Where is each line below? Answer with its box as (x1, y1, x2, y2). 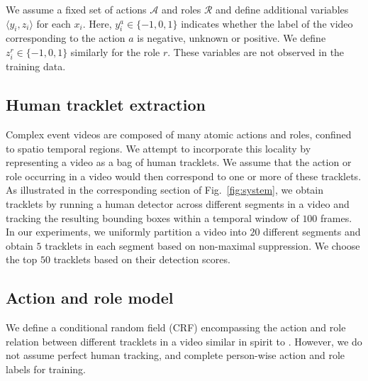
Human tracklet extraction (6, 94, 206, 116)
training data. (6, 59, 66, 74)
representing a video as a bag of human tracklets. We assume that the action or (6, 155, 352, 170)
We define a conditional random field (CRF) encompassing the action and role (6, 320, 346, 335)
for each (36, 16, 71, 31)
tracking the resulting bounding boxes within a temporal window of (6, 210, 299, 225)
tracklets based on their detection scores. (53, 252, 230, 267)
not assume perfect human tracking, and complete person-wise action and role (6, 348, 345, 363)
